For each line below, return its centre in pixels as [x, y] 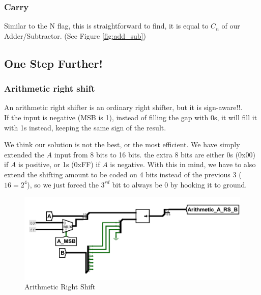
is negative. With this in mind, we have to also [183, 164]
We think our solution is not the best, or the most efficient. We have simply [122, 144]
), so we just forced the [63, 184]
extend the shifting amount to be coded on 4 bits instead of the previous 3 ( [123, 174]
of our [231, 26]
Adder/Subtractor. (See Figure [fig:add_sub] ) [75, 35]
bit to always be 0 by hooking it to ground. [180, 184]
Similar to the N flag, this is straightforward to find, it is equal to [106, 26]
